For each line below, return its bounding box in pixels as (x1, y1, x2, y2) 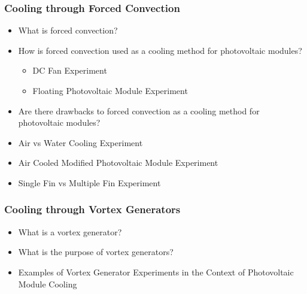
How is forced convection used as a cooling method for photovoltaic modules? (18, 44, 302, 56)
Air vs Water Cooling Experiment (18, 136, 143, 148)
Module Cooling (18, 277, 77, 290)
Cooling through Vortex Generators (4, 202, 181, 217)
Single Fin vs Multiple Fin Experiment (18, 176, 161, 189)
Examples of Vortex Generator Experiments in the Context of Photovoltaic (18, 265, 294, 278)
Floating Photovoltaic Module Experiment (32, 84, 188, 96)
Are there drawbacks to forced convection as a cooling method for (18, 104, 260, 117)
